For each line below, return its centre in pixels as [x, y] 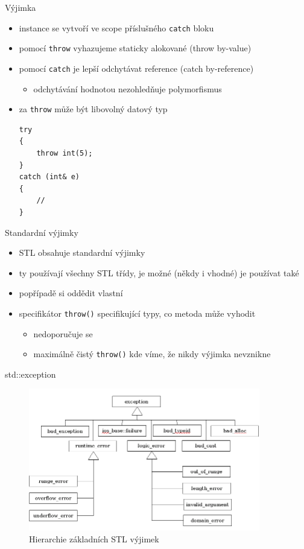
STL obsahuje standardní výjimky [82, 252]
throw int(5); [65, 153]
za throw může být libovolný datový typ [93, 109]
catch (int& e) [49, 177]
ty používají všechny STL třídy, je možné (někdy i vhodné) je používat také [159, 272]
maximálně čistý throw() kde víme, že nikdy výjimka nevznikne [152, 354]
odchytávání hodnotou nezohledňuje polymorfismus [128, 88]
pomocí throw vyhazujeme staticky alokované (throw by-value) [135, 48]
